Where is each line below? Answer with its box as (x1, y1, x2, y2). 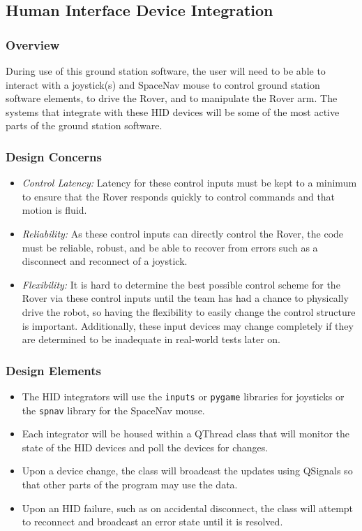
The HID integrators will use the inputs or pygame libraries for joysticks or (22, 388, 345, 403)
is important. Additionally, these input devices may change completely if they (22, 318, 354, 333)
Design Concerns (6, 147, 102, 165)
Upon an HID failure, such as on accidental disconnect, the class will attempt (22, 500, 354, 515)
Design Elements (6, 361, 101, 379)
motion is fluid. (22, 203, 87, 217)
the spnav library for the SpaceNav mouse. (22, 402, 205, 417)
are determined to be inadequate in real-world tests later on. (22, 332, 280, 347)
